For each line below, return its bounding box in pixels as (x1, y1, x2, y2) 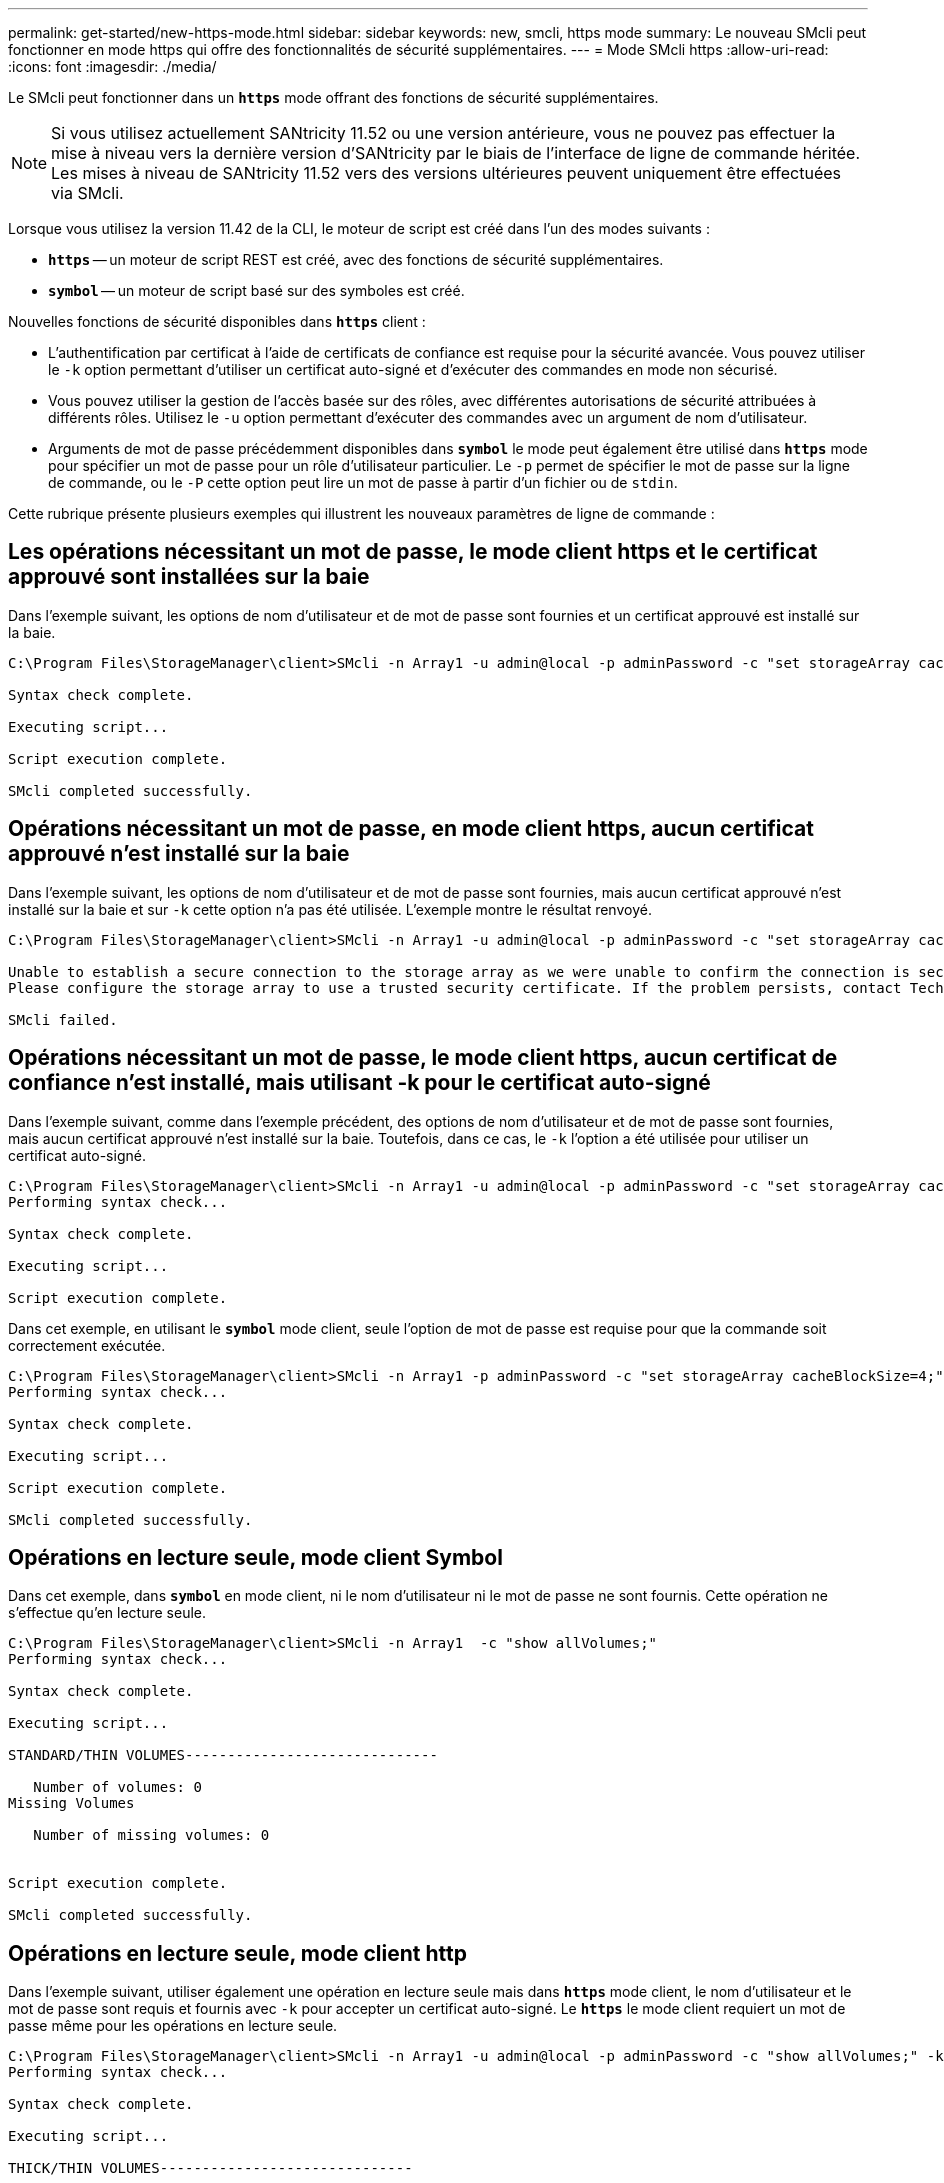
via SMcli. (51, 183, 124, 203)
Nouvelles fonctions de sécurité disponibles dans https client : (8, 313, 426, 330)
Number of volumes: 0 (33, 1779, 202, 1796)
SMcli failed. (8, 1011, 118, 1028)
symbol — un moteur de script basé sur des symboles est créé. (48, 282, 465, 299)
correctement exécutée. (8, 1336, 166, 1354)
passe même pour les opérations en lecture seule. (8, 2017, 338, 2035)
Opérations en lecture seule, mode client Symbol (8, 1544, 503, 1570)
